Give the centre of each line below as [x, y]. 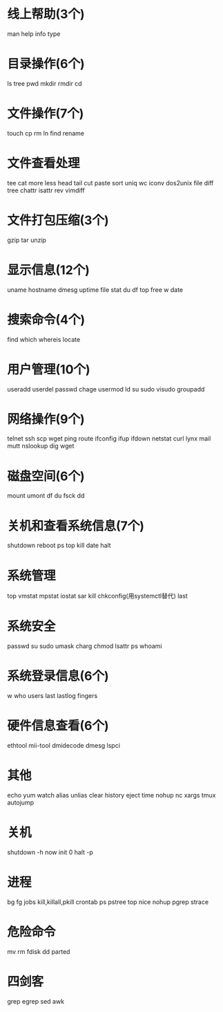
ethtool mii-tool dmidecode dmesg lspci [64, 746]
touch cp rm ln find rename [46, 133]
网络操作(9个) [46, 419]
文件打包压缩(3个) [58, 220]
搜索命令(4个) [46, 320]
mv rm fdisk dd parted [39, 951]
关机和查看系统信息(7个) [76, 526]
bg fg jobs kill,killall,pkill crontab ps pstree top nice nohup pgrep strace [108, 902]
